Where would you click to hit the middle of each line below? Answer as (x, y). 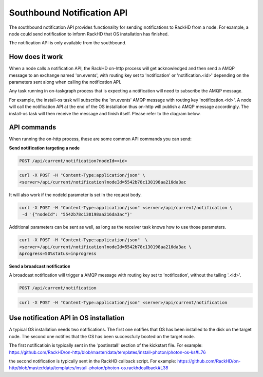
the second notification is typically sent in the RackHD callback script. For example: (93, 361)
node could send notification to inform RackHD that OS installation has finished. (89, 34)
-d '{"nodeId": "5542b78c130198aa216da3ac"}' (77, 215)
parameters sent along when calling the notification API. (65, 82)
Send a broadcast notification (40, 266)
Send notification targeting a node (44, 148)
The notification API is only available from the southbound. (68, 43)
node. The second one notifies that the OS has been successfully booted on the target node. (102, 336)
